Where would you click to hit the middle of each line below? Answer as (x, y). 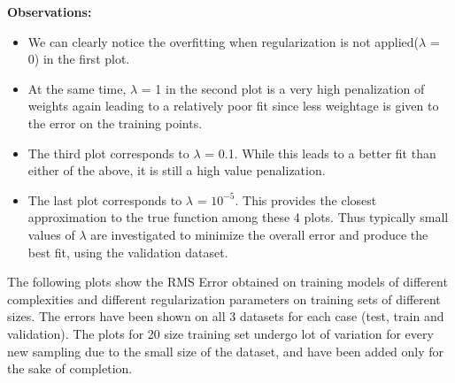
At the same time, (77, 88)
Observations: (50, 11)
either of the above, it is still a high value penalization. (177, 170)
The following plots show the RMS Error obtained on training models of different (227, 282)
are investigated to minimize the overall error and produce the (259, 234)
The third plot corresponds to (108, 153)
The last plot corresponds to (105, 199)
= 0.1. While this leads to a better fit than (320, 153)
